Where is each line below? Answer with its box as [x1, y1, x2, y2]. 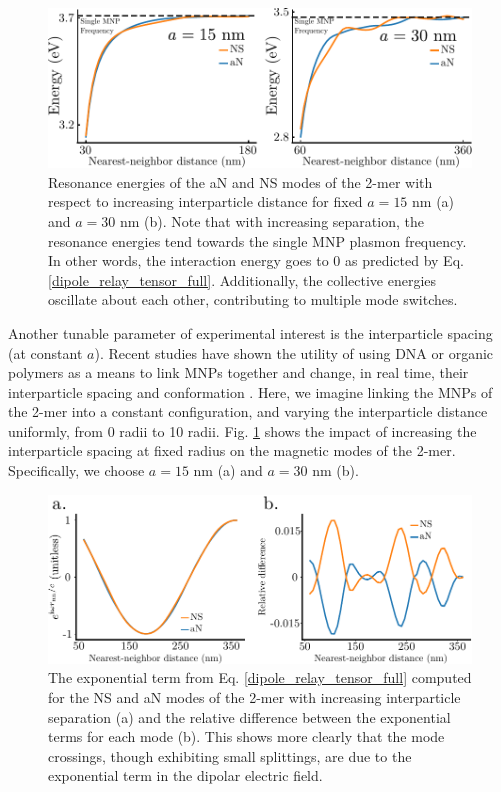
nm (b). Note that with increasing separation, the [119, 210, 424, 231]
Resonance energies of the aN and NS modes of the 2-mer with [48, 171, 433, 192]
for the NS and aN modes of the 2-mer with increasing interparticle [48, 686, 461, 707]
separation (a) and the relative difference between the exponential [48, 706, 451, 727]
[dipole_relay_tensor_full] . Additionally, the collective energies [48, 269, 437, 290]
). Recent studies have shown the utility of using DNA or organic [94, 342, 494, 363]
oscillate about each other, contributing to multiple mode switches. [48, 289, 458, 310]
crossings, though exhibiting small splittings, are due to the [48, 745, 412, 766]
